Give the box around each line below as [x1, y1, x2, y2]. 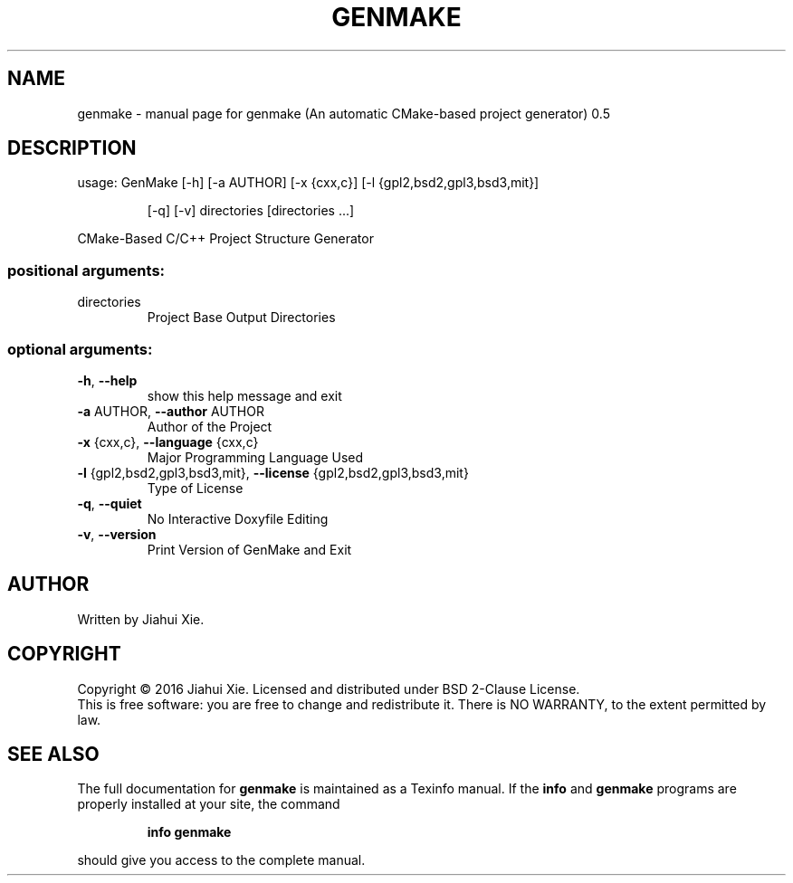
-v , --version [77, 526, 157, 542]
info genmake [147, 824, 232, 840]
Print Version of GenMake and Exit [147, 541, 352, 557]
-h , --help [77, 372, 138, 388]
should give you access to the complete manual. [77, 852, 366, 869]
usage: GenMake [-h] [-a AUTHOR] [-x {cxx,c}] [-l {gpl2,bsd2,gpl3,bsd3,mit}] [77, 175, 540, 191]
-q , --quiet [77, 495, 142, 511]
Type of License [147, 479, 244, 496]
